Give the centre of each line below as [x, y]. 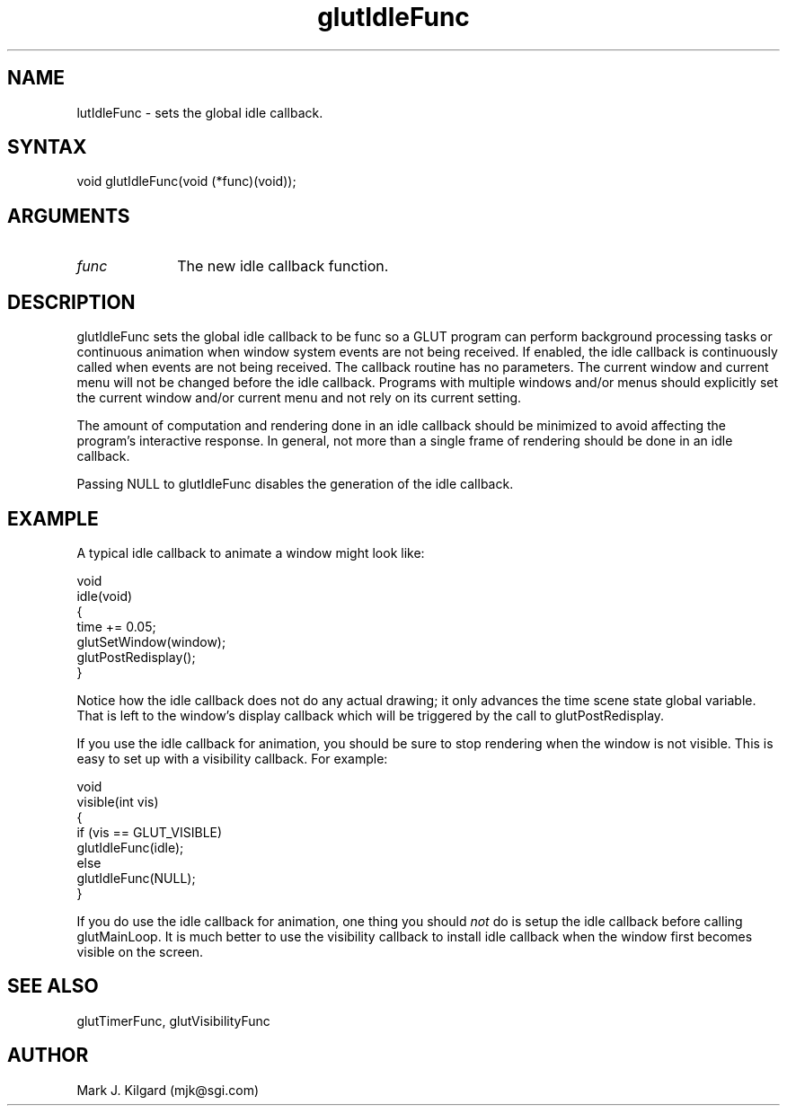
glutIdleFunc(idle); [130, 847]
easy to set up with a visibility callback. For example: [232, 758]
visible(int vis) [118, 801]
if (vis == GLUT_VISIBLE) [150, 832]
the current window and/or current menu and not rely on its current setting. [299, 398]
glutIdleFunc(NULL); [136, 878]
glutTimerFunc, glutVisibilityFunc [173, 1020]
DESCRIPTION [71, 302]
